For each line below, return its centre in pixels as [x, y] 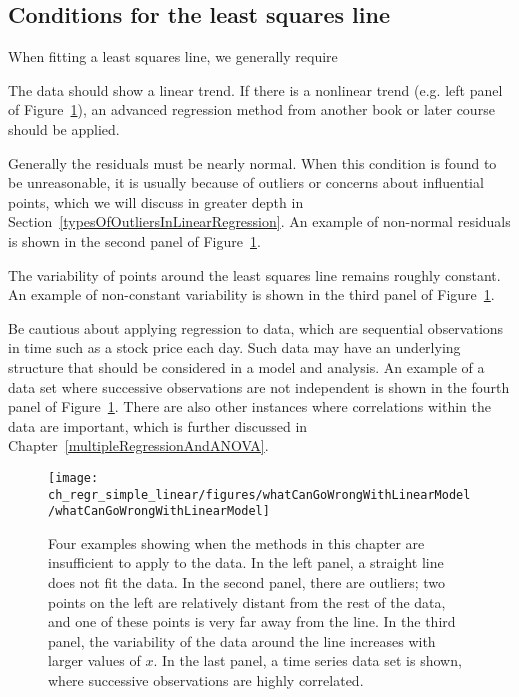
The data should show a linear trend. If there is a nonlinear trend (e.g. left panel [255, 89]
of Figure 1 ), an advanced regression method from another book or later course [251, 109]
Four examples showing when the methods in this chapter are [236, 542]
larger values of [94, 660]
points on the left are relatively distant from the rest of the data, [247, 601]
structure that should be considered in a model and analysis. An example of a [246, 366]
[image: [73, 477]
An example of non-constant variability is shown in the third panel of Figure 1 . [251, 294]
